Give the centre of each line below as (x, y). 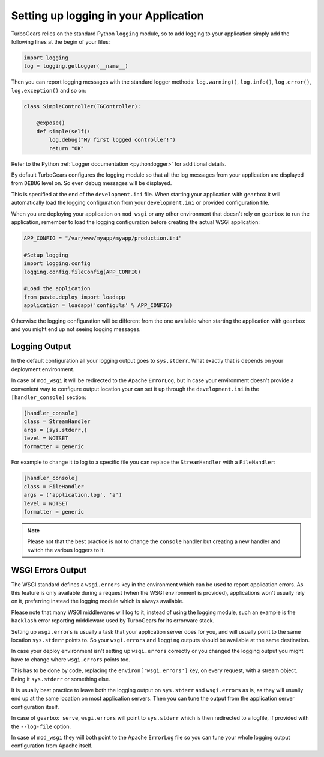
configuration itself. (35, 707)
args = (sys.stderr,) (55, 430)
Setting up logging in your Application (107, 16)
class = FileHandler (54, 486)
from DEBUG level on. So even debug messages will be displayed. (91, 183)
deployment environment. (43, 369)
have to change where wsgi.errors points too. (70, 659)
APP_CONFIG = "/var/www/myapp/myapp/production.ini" (103, 238)
